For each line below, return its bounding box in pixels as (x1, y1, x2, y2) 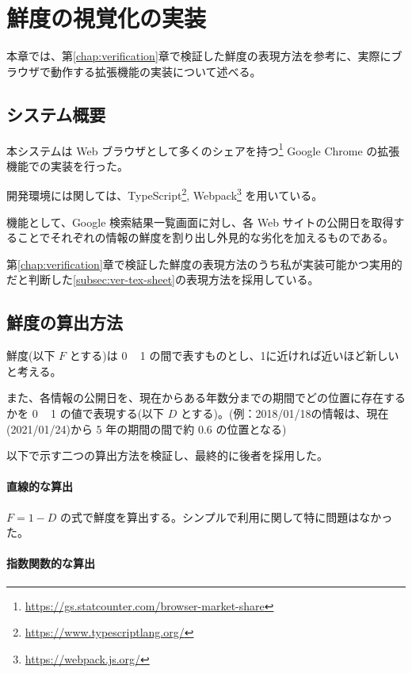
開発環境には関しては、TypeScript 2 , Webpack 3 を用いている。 (6, 185, 323, 204)
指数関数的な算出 (6, 555, 95, 572)
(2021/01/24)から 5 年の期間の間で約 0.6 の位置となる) (6, 420, 287, 437)
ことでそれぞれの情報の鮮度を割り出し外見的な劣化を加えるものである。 (17, 229, 395, 246)
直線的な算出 (6, 478, 73, 495)
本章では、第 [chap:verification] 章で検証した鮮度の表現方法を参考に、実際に (6, 48, 391, 64)
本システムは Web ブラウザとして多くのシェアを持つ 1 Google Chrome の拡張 (6, 140, 400, 159)
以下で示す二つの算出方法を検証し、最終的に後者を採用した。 (6, 447, 328, 464)
